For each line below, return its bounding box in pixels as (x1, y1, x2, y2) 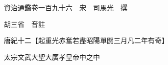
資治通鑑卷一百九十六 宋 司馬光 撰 (3, 2, 127, 12)
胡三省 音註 (3, 19, 45, 29)
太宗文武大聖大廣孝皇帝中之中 (3, 51, 100, 62)
